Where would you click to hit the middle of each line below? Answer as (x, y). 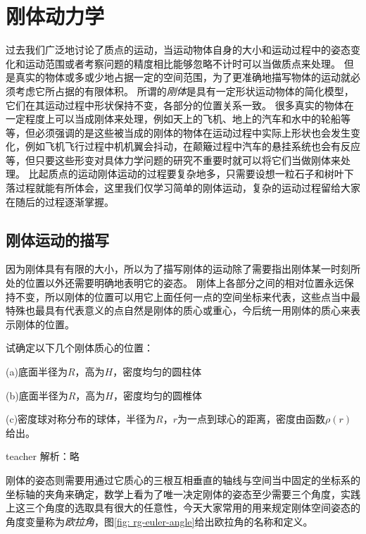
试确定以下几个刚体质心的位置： (80, 348)
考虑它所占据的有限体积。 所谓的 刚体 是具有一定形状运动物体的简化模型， (184, 91)
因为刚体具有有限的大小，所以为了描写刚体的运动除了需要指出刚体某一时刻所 (183, 269)
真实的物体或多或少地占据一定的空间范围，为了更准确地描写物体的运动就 (183, 77)
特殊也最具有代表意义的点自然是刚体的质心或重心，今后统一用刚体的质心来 (178, 310)
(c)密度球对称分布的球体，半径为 (81, 419)
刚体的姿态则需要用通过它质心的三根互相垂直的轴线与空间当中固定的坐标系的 (183, 479)
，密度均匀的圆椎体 (157, 395)
